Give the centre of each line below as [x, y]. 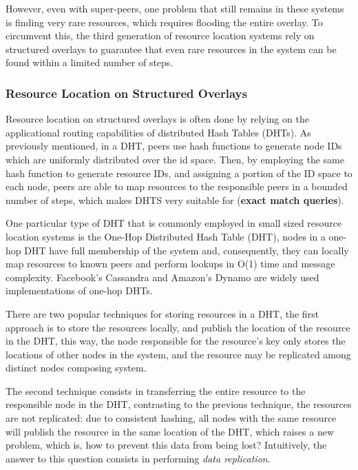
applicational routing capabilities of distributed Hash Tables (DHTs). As [158, 132]
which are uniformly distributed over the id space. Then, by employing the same [175, 159]
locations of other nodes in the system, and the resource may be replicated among [178, 354]
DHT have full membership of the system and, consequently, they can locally [187, 250]
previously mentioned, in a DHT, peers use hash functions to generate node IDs [174, 146]
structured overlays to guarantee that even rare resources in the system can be [171, 49]
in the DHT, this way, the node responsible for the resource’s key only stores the [176, 341]
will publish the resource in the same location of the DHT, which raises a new [170, 431]
